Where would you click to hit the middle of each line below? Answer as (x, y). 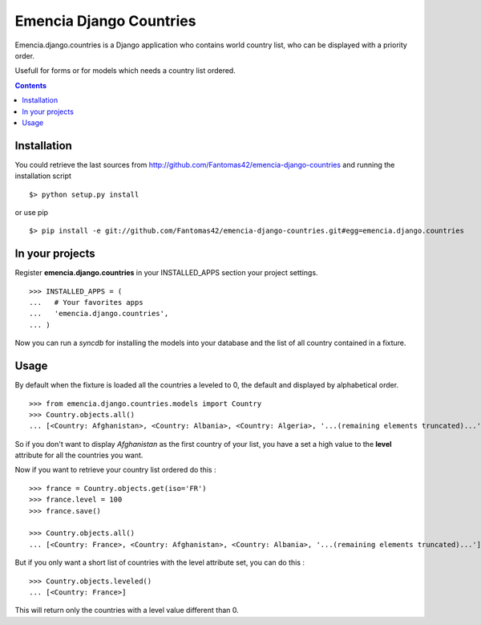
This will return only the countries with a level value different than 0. (127, 611)
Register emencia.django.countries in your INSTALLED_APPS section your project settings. (166, 273)
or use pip (31, 212)
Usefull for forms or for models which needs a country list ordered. (125, 71)
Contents (31, 85)
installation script (43, 176)
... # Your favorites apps (86, 302)
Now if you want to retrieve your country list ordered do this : (115, 470)
